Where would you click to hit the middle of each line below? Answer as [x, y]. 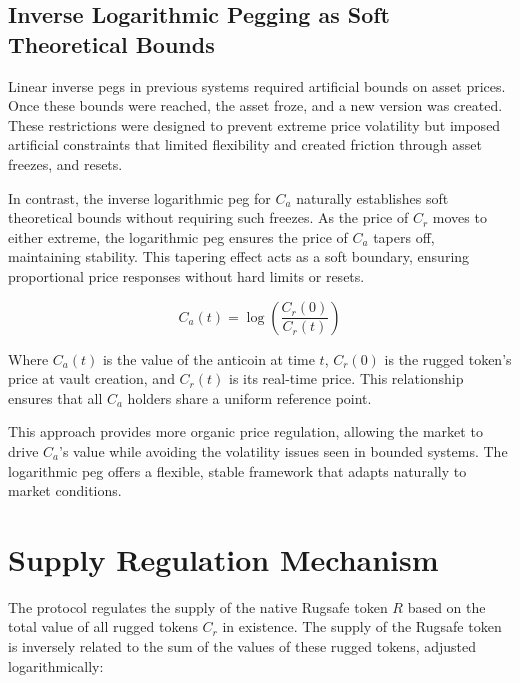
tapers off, [404, 236]
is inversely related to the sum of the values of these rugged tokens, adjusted [242, 646]
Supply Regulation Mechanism [223, 558]
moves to [459, 217]
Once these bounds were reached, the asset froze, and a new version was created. [255, 105]
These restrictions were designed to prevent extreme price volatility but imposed [254, 124]
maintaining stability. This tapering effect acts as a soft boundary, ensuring [239, 256]
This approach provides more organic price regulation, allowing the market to [245, 431]
